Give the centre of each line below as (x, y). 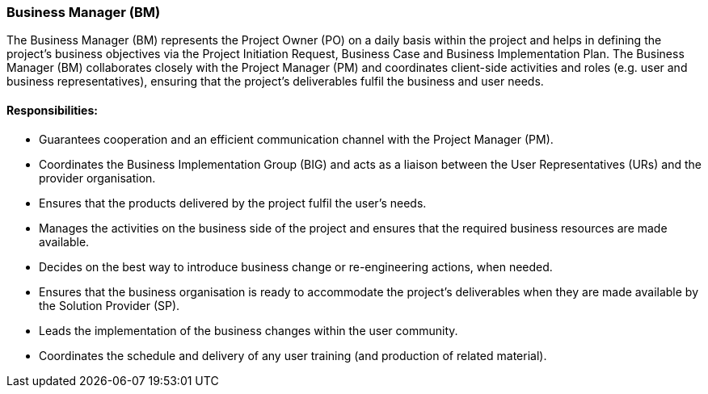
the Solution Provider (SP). (110, 305)
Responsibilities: (52, 110)
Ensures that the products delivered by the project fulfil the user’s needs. (233, 203)
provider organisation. (97, 178)
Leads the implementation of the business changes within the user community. (249, 330)
